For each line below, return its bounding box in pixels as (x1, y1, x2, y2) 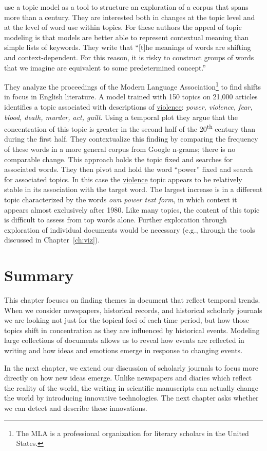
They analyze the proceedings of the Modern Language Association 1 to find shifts (4, 80, 261, 92)
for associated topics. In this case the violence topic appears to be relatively (4, 174, 242, 184)
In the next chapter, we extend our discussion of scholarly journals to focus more (4, 362, 258, 373)
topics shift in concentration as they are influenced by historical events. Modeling (4, 324, 260, 335)
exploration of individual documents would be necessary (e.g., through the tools (4, 224, 255, 235)
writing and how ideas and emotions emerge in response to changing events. (4, 345, 243, 356)
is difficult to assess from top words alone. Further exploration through (4, 214, 227, 225)
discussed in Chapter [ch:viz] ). (4, 234, 100, 245)
